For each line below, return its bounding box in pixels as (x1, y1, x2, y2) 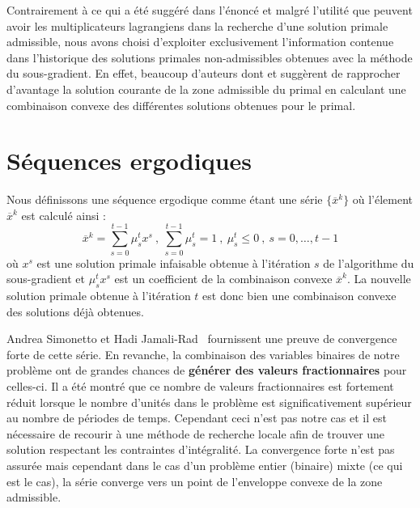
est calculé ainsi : (21, 206, 106, 223)
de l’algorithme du (323, 254, 414, 271)
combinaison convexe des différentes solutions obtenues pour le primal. (6, 96, 356, 113)
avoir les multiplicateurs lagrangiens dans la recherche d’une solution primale (6, 17, 388, 34)
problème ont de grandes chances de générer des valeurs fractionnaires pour (6, 362, 407, 379)
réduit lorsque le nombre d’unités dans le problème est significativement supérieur (6, 393, 412, 410)
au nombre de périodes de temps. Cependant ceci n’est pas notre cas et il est (6, 409, 387, 426)
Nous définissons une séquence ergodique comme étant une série (6, 191, 323, 208)
